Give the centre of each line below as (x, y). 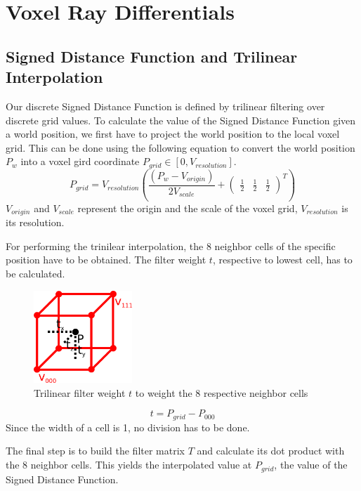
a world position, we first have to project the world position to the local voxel (173, 134)
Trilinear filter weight (80, 392)
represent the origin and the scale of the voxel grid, (188, 208)
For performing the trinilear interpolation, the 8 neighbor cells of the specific (171, 245)
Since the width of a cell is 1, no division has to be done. (128, 427)
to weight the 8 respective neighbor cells (222, 392)
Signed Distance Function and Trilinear (152, 56)
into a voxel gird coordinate (80, 161)
